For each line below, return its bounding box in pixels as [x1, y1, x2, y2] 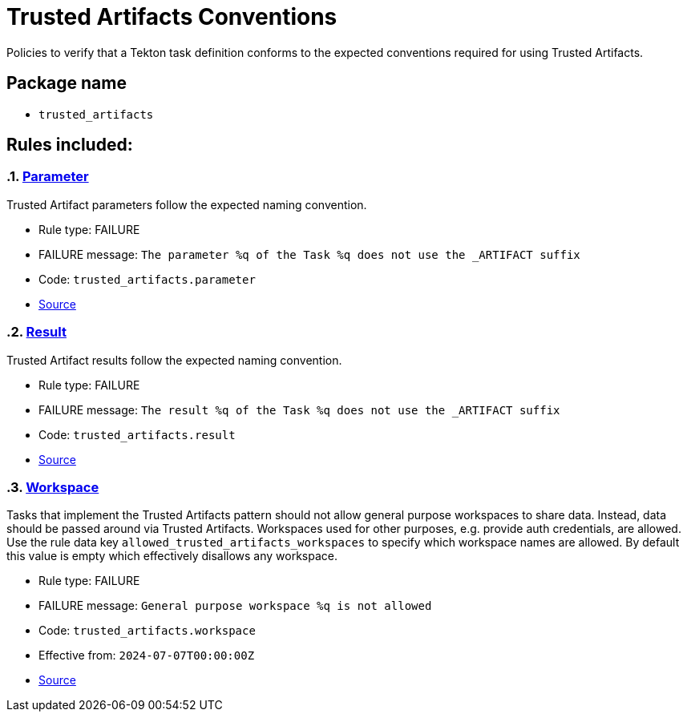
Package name [6, 73, 127, 94]
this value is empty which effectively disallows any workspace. [6, 549, 338, 563]
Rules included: [6, 135, 133, 155]
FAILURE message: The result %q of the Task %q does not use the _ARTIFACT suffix [38, 402, 560, 417]
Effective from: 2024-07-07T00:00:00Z [38, 648, 255, 663]
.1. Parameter [6, 168, 89, 185]
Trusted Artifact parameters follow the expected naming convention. [6, 197, 367, 212]
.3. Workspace [6, 478, 99, 495]
